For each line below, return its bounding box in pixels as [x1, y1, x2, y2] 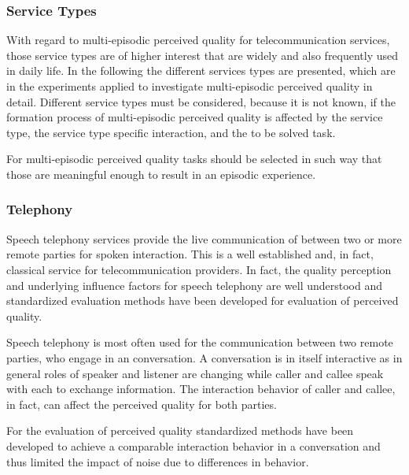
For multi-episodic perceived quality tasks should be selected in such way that [6, 150, 382, 167]
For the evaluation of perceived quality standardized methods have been [6, 422, 354, 439]
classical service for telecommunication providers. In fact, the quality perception [6, 261, 392, 277]
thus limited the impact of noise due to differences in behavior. [6, 453, 309, 469]
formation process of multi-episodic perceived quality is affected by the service [6, 109, 383, 125]
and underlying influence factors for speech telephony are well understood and [6, 276, 383, 293]
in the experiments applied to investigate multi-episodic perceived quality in [6, 78, 373, 94]
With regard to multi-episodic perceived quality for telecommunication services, [6, 32, 390, 48]
